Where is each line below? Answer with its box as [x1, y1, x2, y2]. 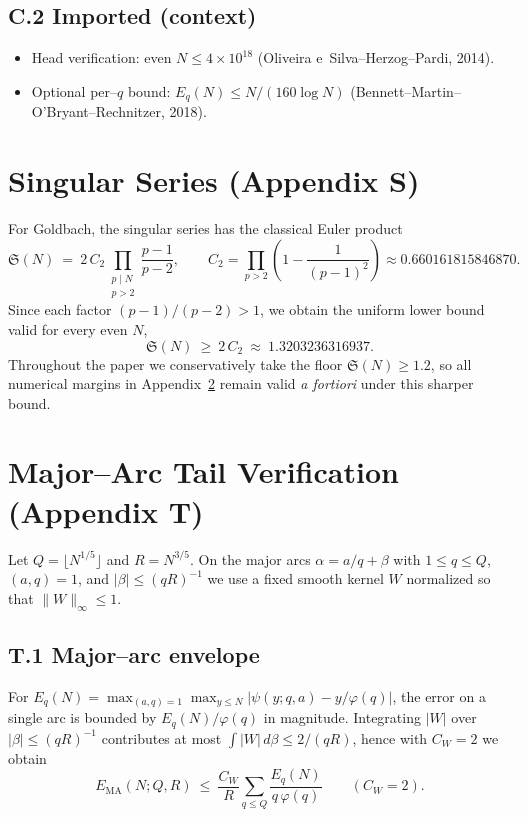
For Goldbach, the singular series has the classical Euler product [8, 217, 403, 238]
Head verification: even [31, 47, 172, 68]
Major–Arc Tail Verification [8, 451, 399, 492]
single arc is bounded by [8, 707, 157, 728]
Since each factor [8, 299, 112, 320]
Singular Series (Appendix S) [8, 160, 420, 201]
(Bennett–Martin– [350, 80, 461, 101]
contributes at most [101, 727, 222, 748]
